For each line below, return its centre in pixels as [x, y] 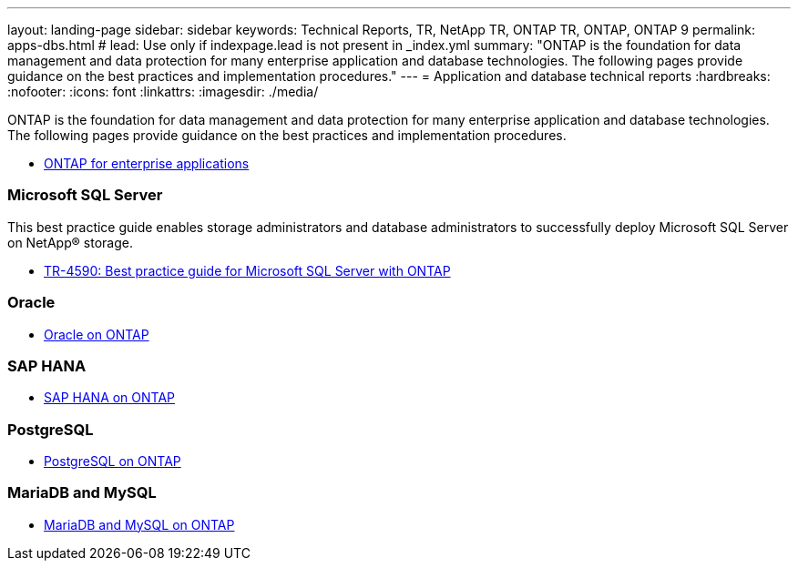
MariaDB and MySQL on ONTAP [139, 524]
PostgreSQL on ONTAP [113, 461]
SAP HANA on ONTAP [110, 398]
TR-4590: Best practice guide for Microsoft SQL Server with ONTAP [247, 270]
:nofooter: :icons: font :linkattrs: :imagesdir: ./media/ [163, 91]
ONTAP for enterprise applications [147, 163]
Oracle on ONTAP [97, 334]
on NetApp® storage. [70, 242]
